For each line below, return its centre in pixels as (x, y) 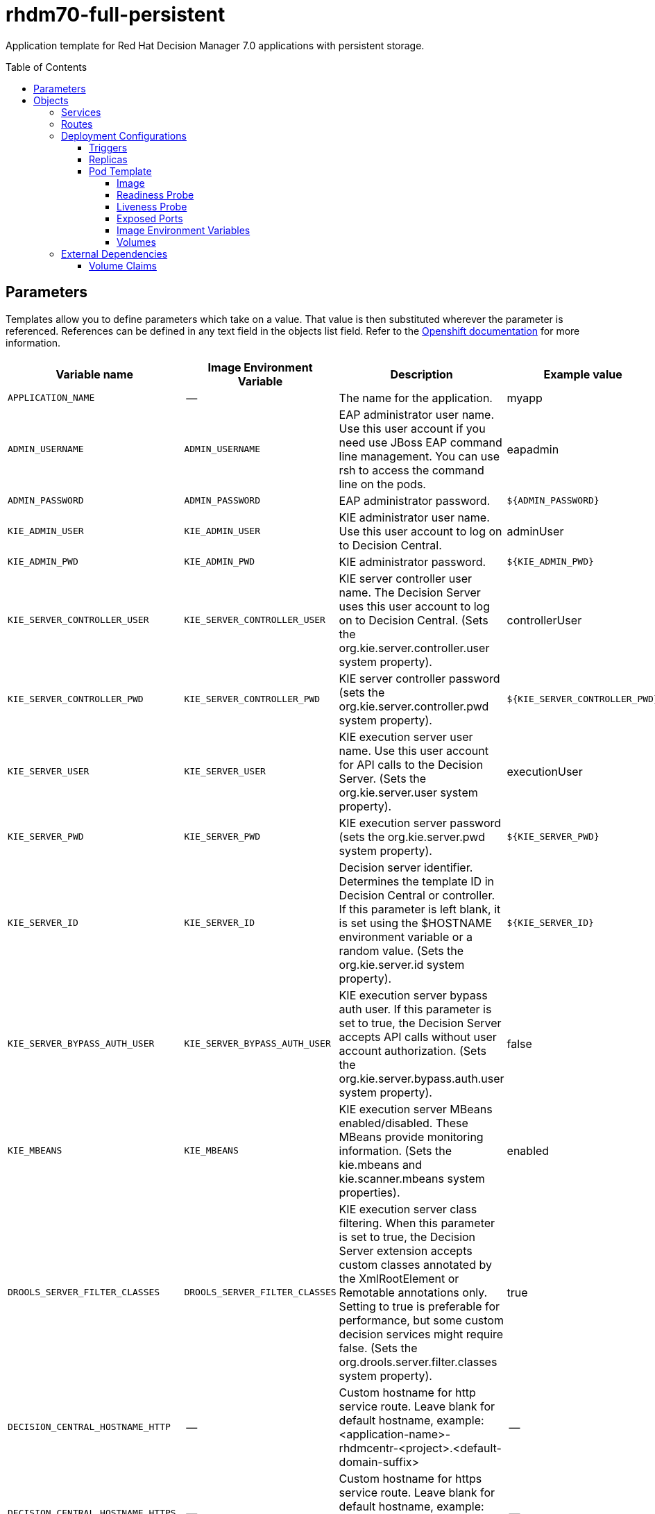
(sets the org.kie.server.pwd (412, 837)
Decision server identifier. (406, 867)
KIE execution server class (408, 1209)
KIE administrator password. (412, 561)
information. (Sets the (395, 1150)
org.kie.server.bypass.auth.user (422, 1078)
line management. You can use (419, 456)
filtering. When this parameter (417, 1223)
